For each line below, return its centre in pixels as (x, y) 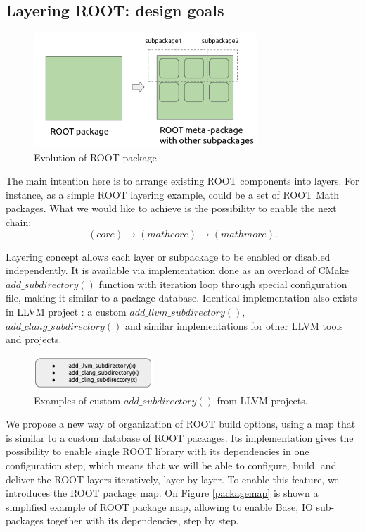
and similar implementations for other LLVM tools (234, 325)
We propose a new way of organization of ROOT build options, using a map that (181, 424)
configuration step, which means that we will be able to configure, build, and (171, 465)
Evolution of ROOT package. (97, 157)
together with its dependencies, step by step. (143, 520)
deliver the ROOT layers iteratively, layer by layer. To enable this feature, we (172, 479)
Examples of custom (77, 400)
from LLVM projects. (262, 400)
